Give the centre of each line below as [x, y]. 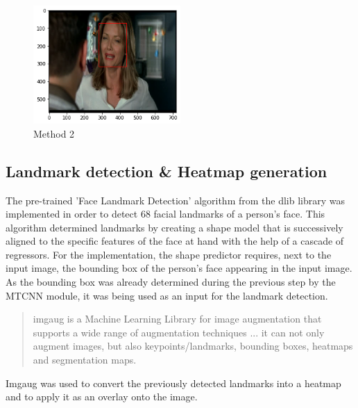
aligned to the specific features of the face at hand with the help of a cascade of [175, 241]
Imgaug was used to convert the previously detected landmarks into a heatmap [173, 383]
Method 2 [54, 133]
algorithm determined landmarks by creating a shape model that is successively [174, 227]
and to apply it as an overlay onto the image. [102, 397]
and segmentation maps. [85, 360]
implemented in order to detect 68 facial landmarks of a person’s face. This [165, 214]
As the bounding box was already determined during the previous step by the [171, 282]
